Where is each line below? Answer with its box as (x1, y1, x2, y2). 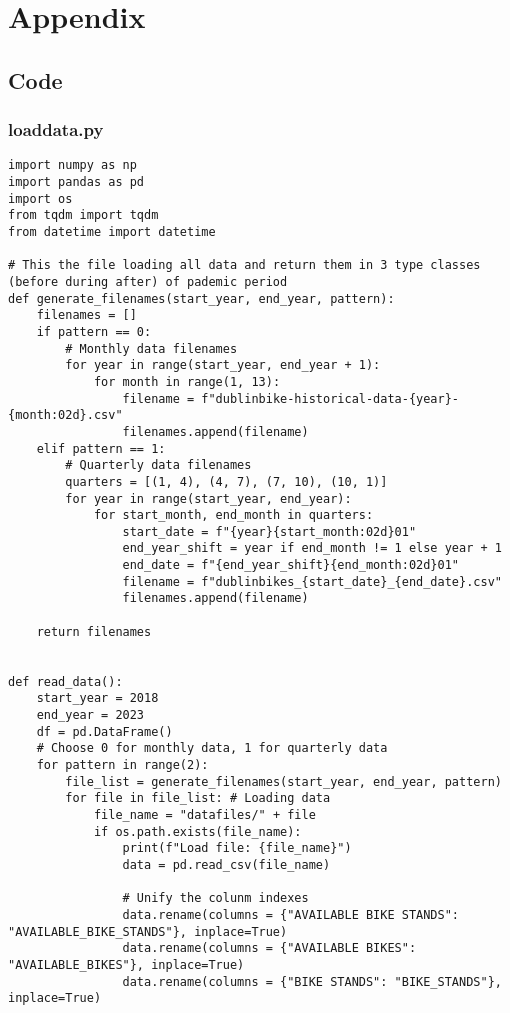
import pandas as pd (8, 175, 145, 190)
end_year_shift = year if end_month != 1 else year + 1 (122, 541, 502, 556)
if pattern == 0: (36, 324, 152, 339)
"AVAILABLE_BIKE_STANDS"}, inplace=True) (8, 924, 288, 939)
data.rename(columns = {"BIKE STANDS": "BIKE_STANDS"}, (122, 974, 502, 989)
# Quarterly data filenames (65, 458, 252, 473)
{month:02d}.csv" (8, 408, 123, 423)
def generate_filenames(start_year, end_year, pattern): (8, 291, 395, 306)
